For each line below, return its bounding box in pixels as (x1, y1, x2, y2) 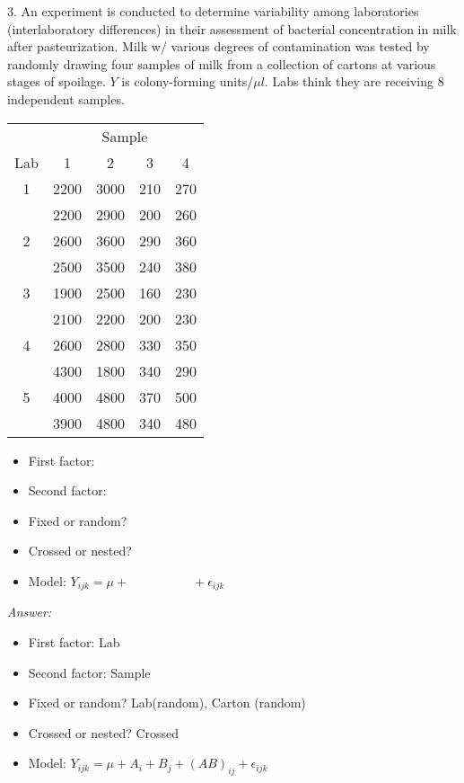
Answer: (7, 602, 52, 621)
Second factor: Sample (28, 663, 151, 681)
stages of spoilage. (7, 72, 106, 91)
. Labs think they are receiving (264, 72, 434, 91)
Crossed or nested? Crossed (28, 723, 179, 742)
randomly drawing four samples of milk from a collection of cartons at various (7, 54, 436, 73)
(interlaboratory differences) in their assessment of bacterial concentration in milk (7, 19, 457, 38)
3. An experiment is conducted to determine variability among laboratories (7, 2, 419, 20)
